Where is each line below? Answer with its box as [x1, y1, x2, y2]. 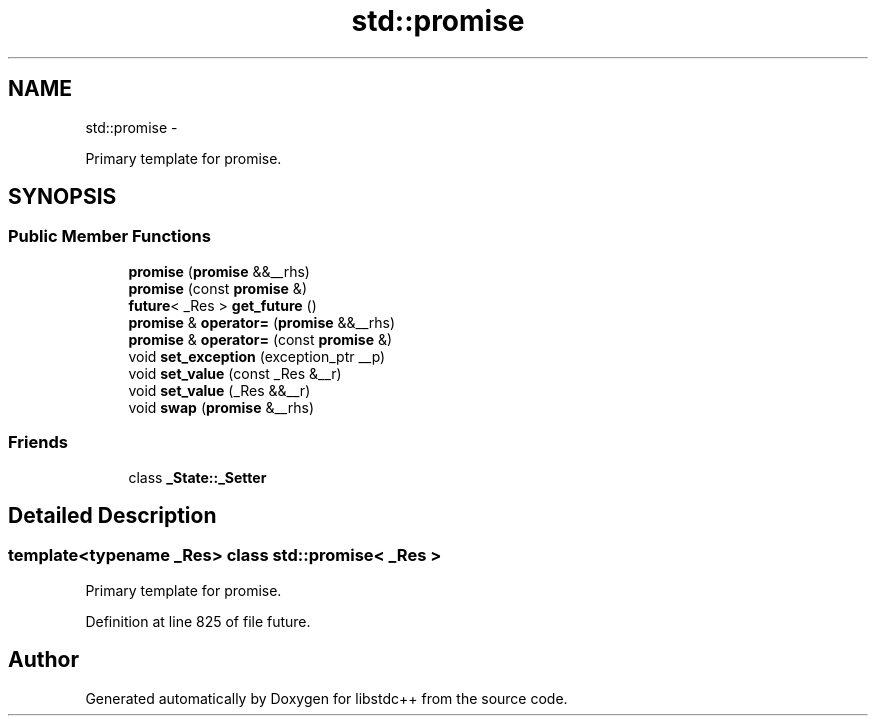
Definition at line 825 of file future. [85, 612, 311, 630]
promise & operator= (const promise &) [128, 330, 393, 348]
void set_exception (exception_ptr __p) [128, 347, 386, 365]
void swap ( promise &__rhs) [128, 398, 314, 416]
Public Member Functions [8, 226, 211, 247]
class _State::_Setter [128, 468, 267, 486]
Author [8, 647, 79, 673]
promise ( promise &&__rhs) [128, 262, 310, 280]
